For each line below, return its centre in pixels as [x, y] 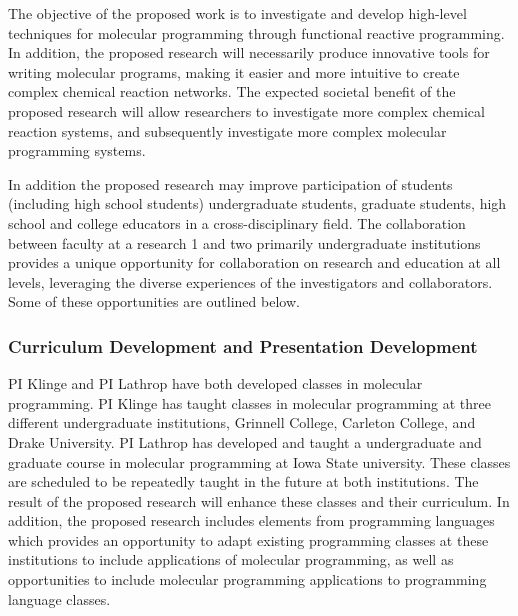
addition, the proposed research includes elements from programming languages [251, 520]
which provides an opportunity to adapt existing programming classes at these [248, 539]
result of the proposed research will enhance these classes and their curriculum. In [259, 500]
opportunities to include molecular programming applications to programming [247, 579]
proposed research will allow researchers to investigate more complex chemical [246, 110]
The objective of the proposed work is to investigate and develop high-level [237, 13]
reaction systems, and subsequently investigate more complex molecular [227, 130]
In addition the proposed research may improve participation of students [230, 183]
